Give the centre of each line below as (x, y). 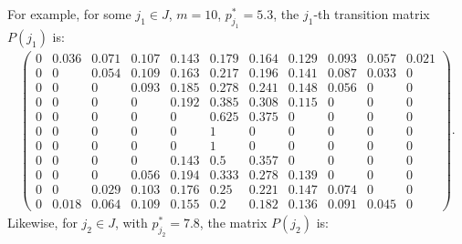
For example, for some (69, 14)
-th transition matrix (372, 14)
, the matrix (233, 223)
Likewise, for (42, 223)
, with (131, 223)
